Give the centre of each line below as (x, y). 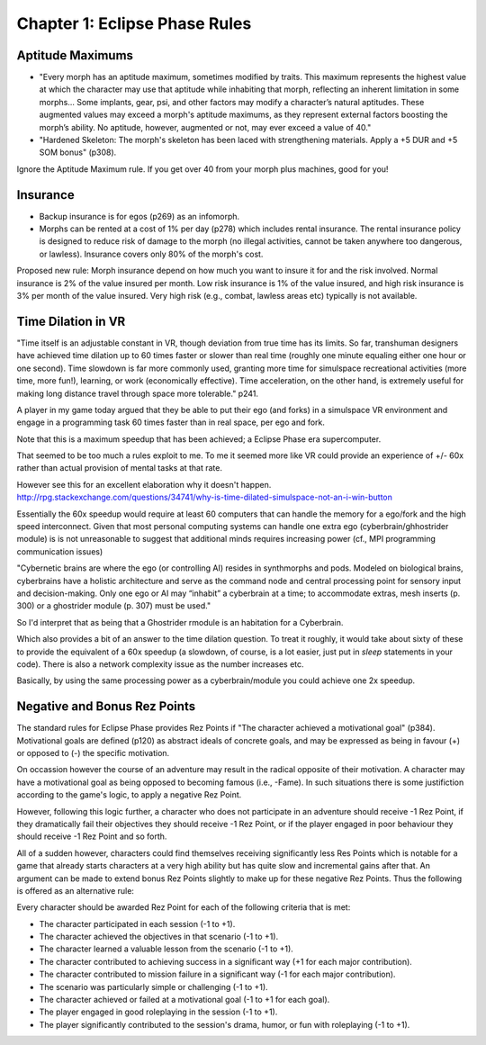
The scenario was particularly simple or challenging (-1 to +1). (154, 986)
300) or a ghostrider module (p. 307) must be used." (114, 606)
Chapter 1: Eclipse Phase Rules (134, 23)
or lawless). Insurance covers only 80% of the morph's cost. (151, 254)
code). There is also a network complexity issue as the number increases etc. (161, 664)
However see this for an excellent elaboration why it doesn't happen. (144, 484)
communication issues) (60, 551)
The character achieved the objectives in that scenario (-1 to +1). (159, 937)
